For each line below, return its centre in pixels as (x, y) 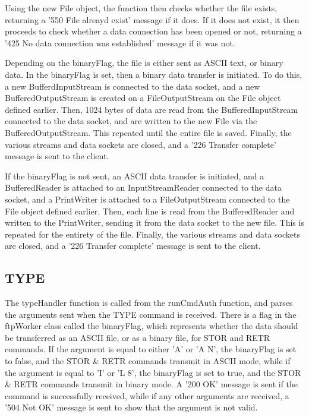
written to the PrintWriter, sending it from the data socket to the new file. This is (154, 222)
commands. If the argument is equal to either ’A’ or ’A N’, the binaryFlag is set (151, 349)
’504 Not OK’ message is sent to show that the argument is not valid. (131, 407)
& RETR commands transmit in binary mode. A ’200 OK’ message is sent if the (152, 384)
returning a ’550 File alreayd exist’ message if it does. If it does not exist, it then (152, 19)
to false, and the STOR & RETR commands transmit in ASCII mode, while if (148, 361)
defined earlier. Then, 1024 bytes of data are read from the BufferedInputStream (152, 109)
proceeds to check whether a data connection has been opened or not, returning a (153, 31)
